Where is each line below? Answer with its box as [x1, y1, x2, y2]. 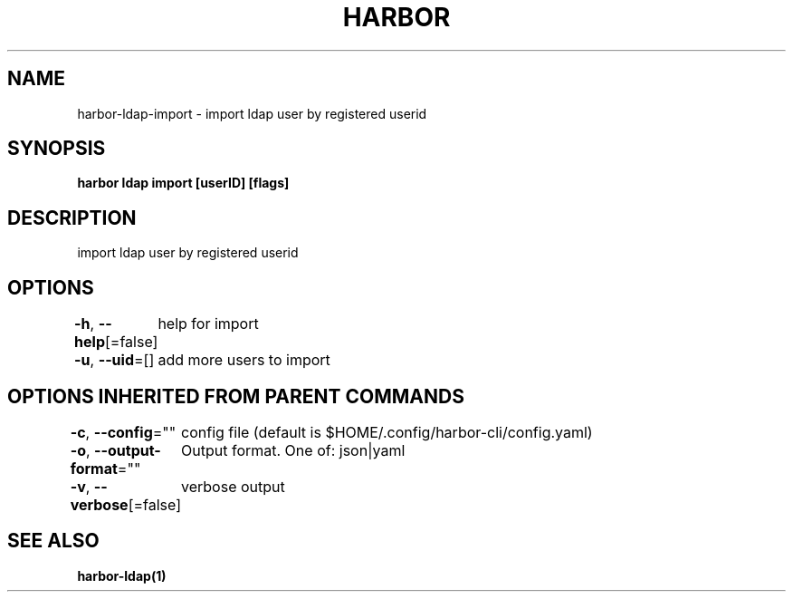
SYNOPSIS [7, 137, 106, 160]
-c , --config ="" [70, 422, 177, 441]
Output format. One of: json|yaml [181, 440, 406, 459]
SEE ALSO [7, 529, 100, 553]
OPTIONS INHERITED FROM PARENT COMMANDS [7, 384, 464, 408]
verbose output [181, 477, 285, 496]
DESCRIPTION [7, 206, 137, 229]
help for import [158, 314, 259, 333]
